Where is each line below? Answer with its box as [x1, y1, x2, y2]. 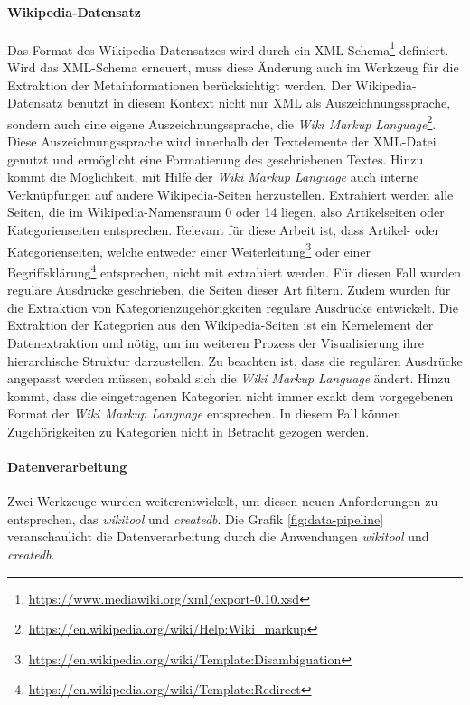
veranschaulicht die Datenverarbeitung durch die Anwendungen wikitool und [7, 527, 429, 546]
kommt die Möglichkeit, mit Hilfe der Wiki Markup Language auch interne [7, 167, 419, 186]
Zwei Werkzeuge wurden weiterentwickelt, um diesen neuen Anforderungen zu [7, 492, 438, 511]
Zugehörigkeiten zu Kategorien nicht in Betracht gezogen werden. [7, 421, 370, 440]
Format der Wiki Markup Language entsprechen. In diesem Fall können [7, 404, 401, 423]
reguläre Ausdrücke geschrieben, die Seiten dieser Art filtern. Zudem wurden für [7, 280, 451, 299]
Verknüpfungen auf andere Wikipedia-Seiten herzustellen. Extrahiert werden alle [7, 184, 454, 203]
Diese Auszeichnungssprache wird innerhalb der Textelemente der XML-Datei [7, 132, 437, 151]
